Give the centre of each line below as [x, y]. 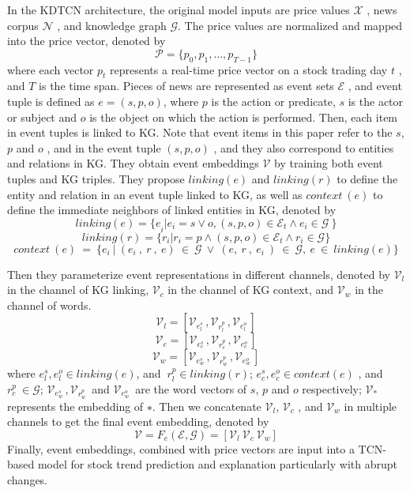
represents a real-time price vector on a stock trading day [249, 69]
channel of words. [49, 305]
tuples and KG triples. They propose [96, 178]
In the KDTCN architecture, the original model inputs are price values [179, 9]
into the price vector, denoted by [87, 41]
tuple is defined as [51, 101]
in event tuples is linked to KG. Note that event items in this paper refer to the [200, 132]
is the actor [376, 101]
